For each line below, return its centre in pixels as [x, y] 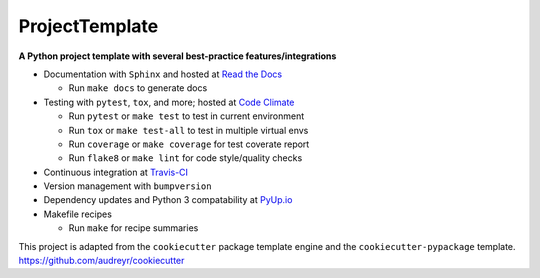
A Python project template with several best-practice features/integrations [177, 56]
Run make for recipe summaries [133, 228]
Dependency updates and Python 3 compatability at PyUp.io [168, 200]
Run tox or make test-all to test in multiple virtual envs [188, 130]
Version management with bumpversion [127, 186]
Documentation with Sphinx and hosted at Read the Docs [163, 74]
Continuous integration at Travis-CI [116, 172]
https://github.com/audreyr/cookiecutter [101, 261]
